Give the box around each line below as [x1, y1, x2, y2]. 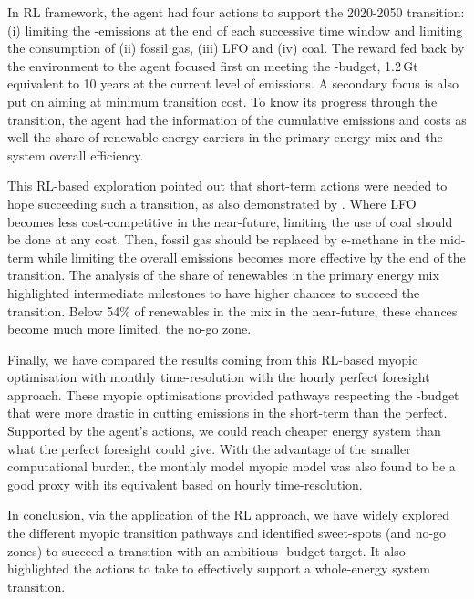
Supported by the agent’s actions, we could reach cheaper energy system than [7, 421, 441, 440]
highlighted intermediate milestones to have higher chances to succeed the [7, 283, 420, 302]
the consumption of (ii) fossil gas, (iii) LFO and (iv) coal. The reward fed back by [7, 38, 465, 57]
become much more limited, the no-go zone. [7, 319, 252, 338]
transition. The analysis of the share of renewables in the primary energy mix [7, 265, 439, 284]
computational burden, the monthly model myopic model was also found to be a [7, 457, 456, 476]
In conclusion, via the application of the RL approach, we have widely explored [7, 505, 450, 524]
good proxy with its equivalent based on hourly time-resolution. [7, 474, 363, 493]
